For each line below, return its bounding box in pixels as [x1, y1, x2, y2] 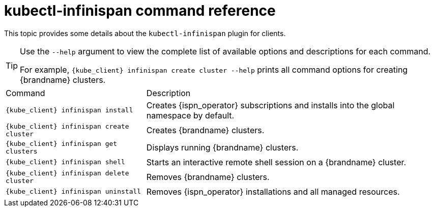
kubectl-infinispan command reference [4, 2, 276, 19]
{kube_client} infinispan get [6, 139, 118, 147]
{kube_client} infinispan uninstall [6, 188, 141, 196]
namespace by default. [146, 110, 235, 120]
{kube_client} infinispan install [6, 106, 133, 114]
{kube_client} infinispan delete [6, 169, 129, 177]
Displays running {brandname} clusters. [146, 142, 299, 153]
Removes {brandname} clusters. [146, 171, 270, 182]
